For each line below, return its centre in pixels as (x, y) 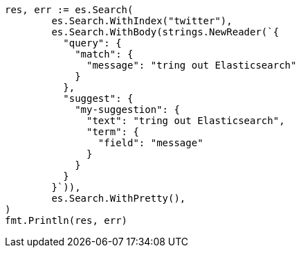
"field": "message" (150, 143)
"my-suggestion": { (127, 110)
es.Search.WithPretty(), (119, 198)
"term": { (113, 132)
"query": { (92, 43)
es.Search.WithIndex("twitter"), (142, 21)
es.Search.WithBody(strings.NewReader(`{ (165, 32)
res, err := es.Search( (69, 10)
